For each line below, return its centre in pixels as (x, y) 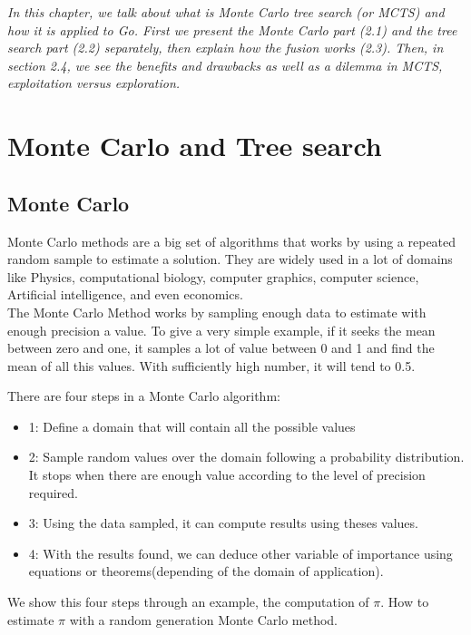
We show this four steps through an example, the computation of (188, 602)
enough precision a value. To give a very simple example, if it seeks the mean (221, 330)
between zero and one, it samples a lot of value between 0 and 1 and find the (221, 348)
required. (53, 492)
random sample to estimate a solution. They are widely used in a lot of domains (230, 259)
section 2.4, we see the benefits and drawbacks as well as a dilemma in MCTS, (225, 65)
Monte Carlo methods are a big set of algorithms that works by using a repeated (232, 241)
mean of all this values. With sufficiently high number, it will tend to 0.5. (211, 365)
